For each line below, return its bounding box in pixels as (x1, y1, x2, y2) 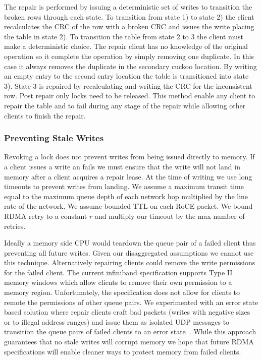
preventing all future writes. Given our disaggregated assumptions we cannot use (4, 247, 254, 258)
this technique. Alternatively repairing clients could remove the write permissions (4, 257, 255, 268)
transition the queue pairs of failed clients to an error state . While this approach (4, 326, 256, 337)
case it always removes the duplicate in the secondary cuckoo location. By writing (4, 61, 257, 71)
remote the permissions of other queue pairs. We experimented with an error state (4, 296, 258, 307)
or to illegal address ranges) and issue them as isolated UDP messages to (4, 316, 230, 327)
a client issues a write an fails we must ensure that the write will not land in (4, 161, 240, 171)
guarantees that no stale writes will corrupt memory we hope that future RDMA (4, 336, 254, 347)
